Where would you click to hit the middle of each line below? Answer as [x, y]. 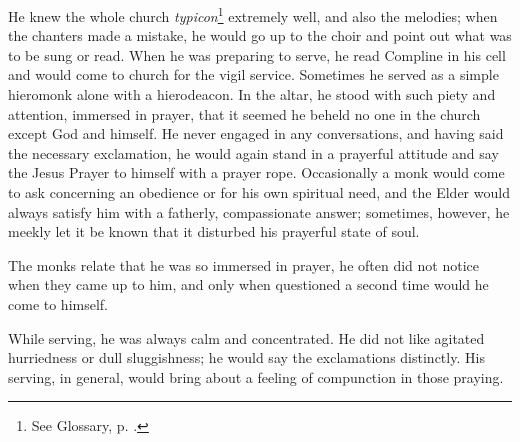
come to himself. [58, 303]
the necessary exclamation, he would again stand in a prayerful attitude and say [253, 152]
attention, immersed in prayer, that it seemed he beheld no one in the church [244, 113]
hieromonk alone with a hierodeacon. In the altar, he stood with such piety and [252, 94]
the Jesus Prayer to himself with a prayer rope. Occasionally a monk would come [256, 172]
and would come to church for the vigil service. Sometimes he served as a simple [253, 74]
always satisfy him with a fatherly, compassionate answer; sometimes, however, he [259, 211]
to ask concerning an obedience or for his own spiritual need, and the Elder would [259, 192]
